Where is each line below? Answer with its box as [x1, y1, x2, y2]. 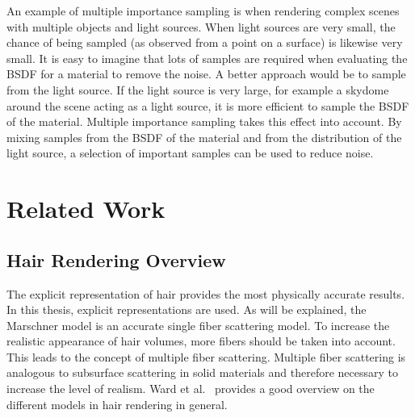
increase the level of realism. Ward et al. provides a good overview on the [6, 380, 375, 397]
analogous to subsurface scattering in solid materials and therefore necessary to [6, 364, 398, 381]
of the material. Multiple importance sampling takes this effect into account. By [6, 113, 402, 130]
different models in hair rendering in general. [6, 395, 228, 412]
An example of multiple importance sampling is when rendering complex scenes [6, 2, 400, 19]
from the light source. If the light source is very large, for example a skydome [6, 81, 389, 98]
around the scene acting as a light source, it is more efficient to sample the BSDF [6, 97, 409, 114]
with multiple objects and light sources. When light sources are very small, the [6, 18, 396, 35]
